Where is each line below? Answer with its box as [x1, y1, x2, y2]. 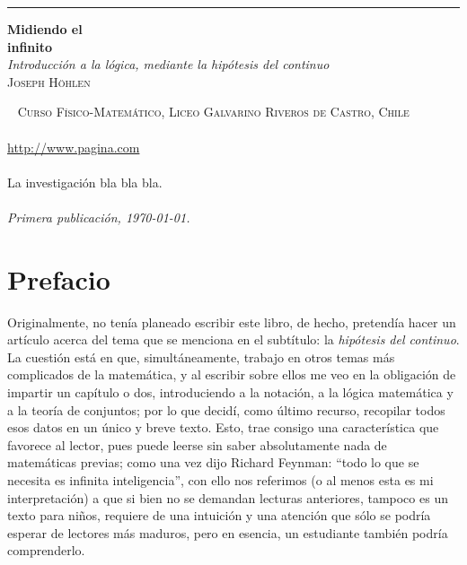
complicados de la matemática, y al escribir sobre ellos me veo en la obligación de [7, 365, 456, 384]
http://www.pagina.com [7, 137, 140, 156]
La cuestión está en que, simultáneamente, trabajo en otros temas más [7, 347, 395, 366]
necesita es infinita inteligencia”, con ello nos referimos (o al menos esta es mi [7, 471, 434, 489]
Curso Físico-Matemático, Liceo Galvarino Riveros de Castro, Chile [17, 102, 410, 121]
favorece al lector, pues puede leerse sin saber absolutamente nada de [7, 435, 387, 454]
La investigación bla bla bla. [7, 172, 163, 191]
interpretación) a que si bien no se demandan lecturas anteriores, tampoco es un [7, 488, 448, 507]
